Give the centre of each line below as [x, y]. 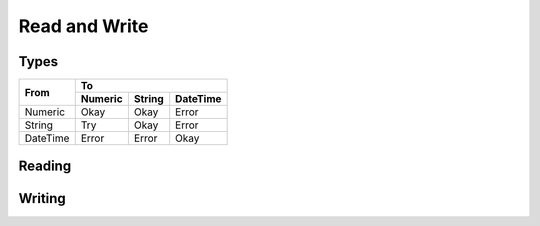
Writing [42, 198]
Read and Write [83, 26]
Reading [45, 166]
